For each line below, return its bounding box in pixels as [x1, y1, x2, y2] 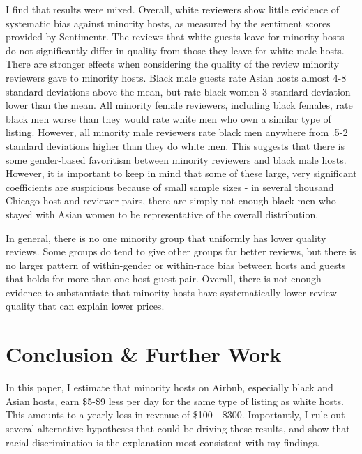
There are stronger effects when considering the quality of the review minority [6, 56, 340, 71]
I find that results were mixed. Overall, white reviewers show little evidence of [6, 2, 340, 16]
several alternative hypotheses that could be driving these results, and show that [6, 421, 350, 435]
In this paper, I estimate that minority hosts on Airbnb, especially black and [6, 380, 333, 395]
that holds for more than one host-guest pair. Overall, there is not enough [6, 271, 322, 286]
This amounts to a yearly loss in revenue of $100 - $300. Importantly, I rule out [6, 407, 345, 422]
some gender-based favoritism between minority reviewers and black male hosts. [6, 152, 347, 167]
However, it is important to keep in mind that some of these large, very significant [6, 166, 357, 181]
